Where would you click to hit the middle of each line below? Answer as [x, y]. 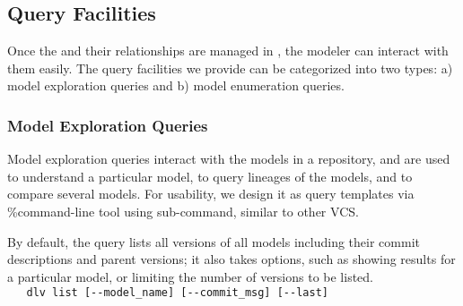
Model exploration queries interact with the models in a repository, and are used [229, 159]
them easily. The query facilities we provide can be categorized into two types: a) [230, 68]
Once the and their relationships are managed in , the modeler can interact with [228, 51]
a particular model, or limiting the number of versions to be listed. [191, 276]
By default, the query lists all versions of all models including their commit [214, 241]
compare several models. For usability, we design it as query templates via [211, 194]
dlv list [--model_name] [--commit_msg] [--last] [177, 293]
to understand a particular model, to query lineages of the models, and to [210, 176]
